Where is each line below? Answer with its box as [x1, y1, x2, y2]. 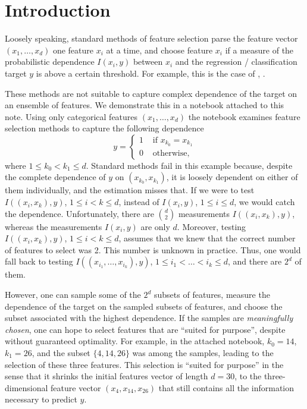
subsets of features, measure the [154, 288, 270, 301]
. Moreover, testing [177, 220, 246, 232]
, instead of [118, 196, 159, 208]
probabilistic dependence [5, 55, 95, 68]
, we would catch [234, 196, 295, 208]
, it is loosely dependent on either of [166, 171, 298, 183]
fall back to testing [5, 255, 73, 268]
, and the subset [32, 347, 90, 358]
